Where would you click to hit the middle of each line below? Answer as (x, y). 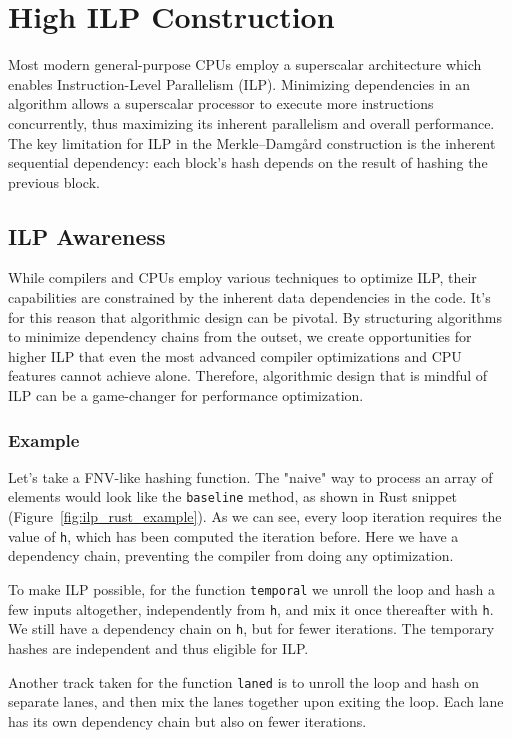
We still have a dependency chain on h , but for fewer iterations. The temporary (251, 628)
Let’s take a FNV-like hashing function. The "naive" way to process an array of (250, 476)
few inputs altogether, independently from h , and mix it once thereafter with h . (251, 608)
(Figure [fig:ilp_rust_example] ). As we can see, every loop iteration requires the (255, 516)
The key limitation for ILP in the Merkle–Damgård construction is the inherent (252, 142)
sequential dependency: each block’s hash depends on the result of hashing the (248, 162)
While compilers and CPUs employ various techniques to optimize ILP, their (242, 277)
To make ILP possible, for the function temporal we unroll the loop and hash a (251, 588)
